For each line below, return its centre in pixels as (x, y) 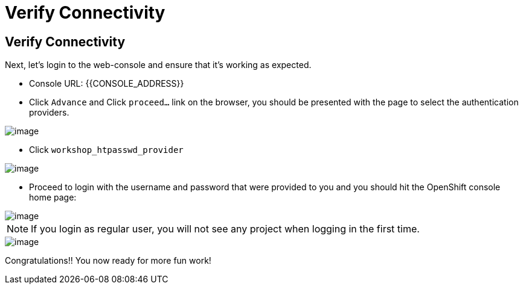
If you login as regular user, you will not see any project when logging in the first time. (225, 229)
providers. (49, 113)
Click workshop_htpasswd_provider (106, 150)
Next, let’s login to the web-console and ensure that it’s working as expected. (158, 65)
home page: (53, 197)
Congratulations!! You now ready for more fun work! (108, 261)
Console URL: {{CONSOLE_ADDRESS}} (107, 84)
